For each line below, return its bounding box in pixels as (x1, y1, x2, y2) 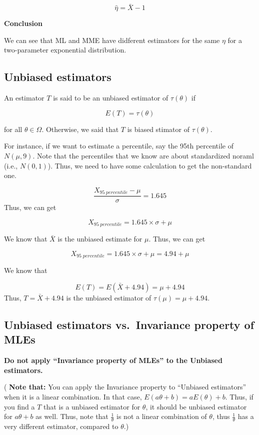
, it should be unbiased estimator (145, 401, 247, 411)
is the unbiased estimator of (66, 292, 151, 302)
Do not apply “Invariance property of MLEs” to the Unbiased (4, 355, 222, 365)
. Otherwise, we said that (41, 123, 119, 134)
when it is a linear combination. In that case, (4, 391, 142, 401)
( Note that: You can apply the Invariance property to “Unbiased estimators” (4, 381, 246, 392)
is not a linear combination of (116, 411, 207, 421)
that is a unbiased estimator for (43, 401, 140, 411)
